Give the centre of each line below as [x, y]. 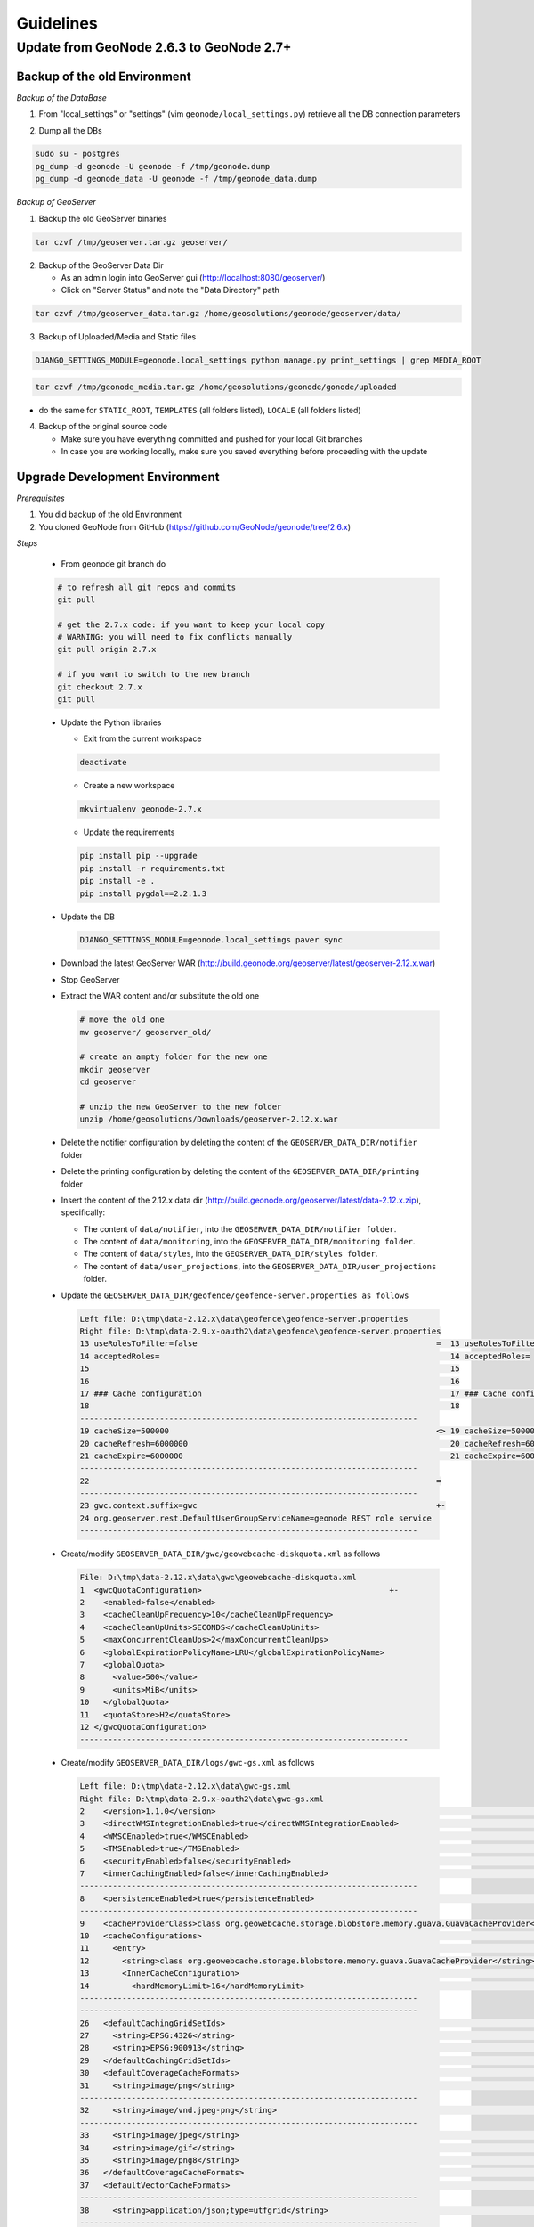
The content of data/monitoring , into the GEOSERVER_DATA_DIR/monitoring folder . [249, 1242]
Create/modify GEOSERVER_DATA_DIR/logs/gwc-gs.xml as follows [188, 1763]
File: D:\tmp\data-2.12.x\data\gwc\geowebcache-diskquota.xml [218, 1578]
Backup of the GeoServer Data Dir [101, 265]
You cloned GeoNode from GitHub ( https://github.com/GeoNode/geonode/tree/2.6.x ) [195, 526]
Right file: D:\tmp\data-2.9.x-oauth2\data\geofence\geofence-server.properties [260, 1331]
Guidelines [57, 23]
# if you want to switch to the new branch [154, 674]
